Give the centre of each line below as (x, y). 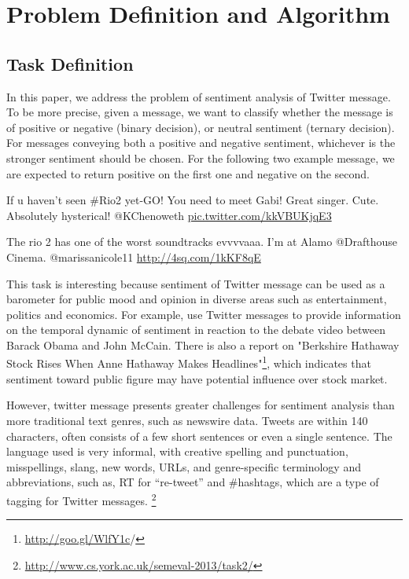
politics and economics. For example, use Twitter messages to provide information (204, 314)
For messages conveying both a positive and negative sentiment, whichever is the (201, 143)
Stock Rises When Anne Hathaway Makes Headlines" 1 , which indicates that (189, 362)
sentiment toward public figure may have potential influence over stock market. (197, 378)
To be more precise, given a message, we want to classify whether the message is (200, 112)
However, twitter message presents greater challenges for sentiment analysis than (201, 405)
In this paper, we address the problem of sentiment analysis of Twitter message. (199, 96)
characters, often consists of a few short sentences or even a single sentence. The (199, 436)
